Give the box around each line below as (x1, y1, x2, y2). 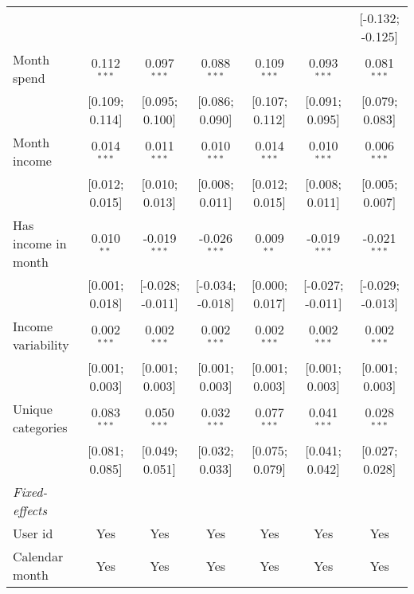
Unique (13, 400, 53, 418)
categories (13, 418, 68, 436)
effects (13, 501, 47, 519)
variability (13, 335, 69, 354)
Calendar (13, 547, 64, 565)
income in (13, 234, 67, 252)
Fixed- (13, 483, 48, 501)
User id (13, 524, 53, 542)
